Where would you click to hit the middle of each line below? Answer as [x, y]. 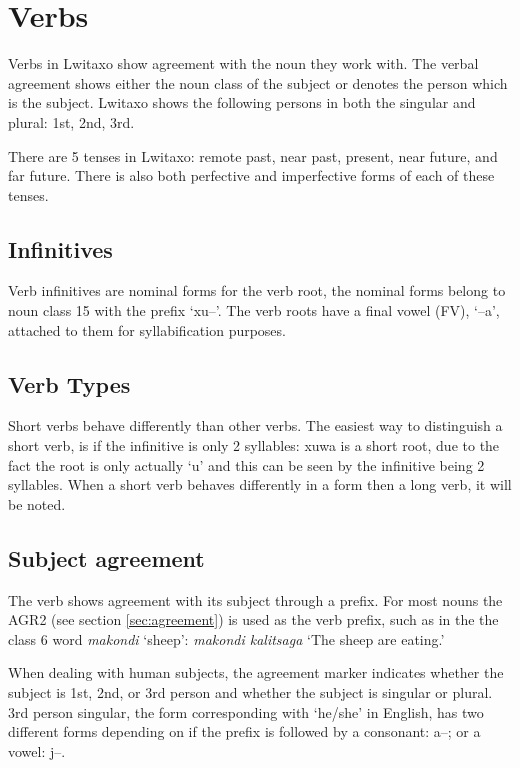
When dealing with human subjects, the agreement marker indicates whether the [256, 672]
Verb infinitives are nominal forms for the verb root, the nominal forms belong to [257, 290]
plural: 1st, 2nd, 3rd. [71, 121]
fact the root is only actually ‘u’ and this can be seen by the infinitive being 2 [246, 464]
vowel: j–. [37, 750]
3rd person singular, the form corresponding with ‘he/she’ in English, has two [246, 711]
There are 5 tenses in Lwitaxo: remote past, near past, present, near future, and [253, 155]
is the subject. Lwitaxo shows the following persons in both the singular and [242, 102]
